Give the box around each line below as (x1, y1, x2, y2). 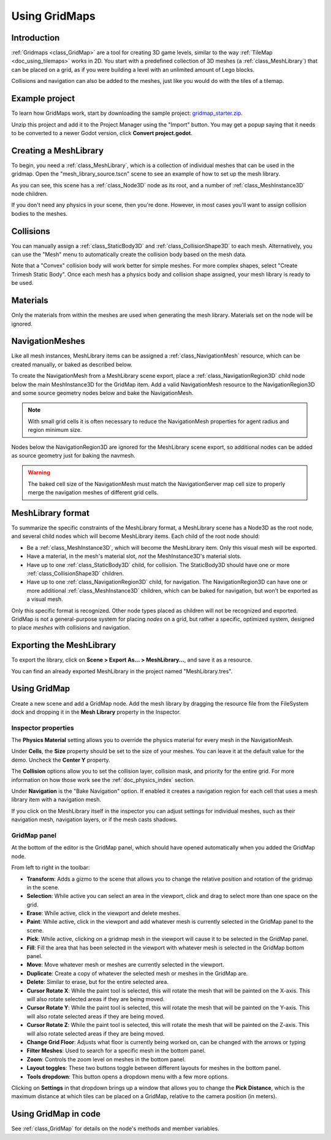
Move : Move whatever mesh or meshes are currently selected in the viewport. (26, 961, 224, 969)
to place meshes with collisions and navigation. (11, 624, 131, 631)
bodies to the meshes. (11, 209, 67, 217)
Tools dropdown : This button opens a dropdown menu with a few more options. (26, 1072, 229, 1080)
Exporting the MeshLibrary (11, 640, 116, 650)
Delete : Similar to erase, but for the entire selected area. (26, 978, 169, 986)
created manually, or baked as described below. (11, 361, 133, 368)
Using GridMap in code (11, 1109, 101, 1119)
